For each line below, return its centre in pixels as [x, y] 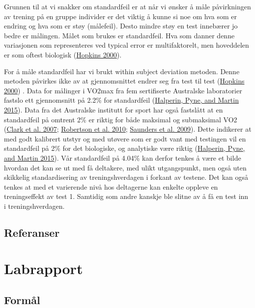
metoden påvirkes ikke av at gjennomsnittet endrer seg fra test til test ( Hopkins [124, 81]
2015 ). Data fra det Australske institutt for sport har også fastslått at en [113, 109]
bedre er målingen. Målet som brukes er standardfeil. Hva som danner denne [119, 35]
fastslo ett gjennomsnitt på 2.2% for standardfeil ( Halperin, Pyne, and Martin [121, 100]
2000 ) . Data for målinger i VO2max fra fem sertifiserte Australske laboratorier [123, 90]
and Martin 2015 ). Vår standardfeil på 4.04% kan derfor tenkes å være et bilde [123, 157]
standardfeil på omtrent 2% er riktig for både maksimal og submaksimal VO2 [121, 119]
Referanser [32, 232]
